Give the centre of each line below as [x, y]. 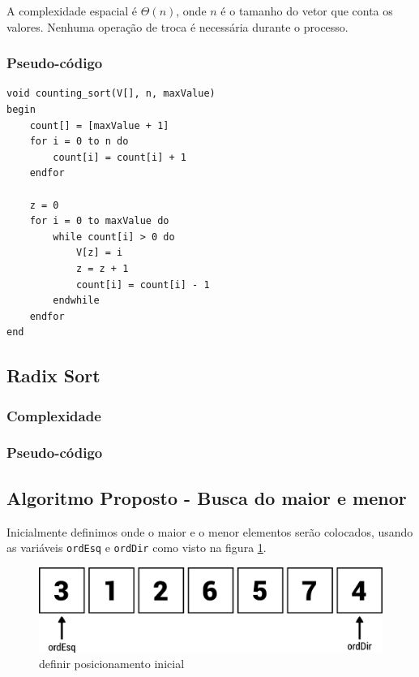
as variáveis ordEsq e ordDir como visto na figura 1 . [137, 548]
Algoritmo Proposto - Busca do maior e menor [207, 497]
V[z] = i [99, 253]
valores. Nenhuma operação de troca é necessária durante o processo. [177, 26]
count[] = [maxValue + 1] [99, 125]
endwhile [76, 301]
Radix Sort [53, 375]
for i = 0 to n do [79, 142]
